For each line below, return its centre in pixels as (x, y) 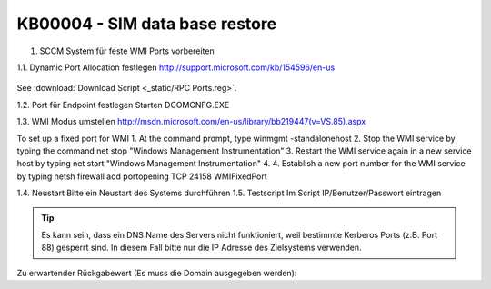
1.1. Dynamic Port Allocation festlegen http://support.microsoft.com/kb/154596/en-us (176, 67)
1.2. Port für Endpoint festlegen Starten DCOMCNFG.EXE (123, 105)
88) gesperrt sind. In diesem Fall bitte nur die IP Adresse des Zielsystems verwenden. (202, 248)
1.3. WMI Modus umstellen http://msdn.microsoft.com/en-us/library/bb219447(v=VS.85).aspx (191, 122)
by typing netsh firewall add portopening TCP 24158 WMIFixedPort (142, 176)
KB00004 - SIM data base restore (147, 24)
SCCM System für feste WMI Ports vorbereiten (127, 51)
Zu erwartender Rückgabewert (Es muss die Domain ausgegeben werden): (157, 273)
